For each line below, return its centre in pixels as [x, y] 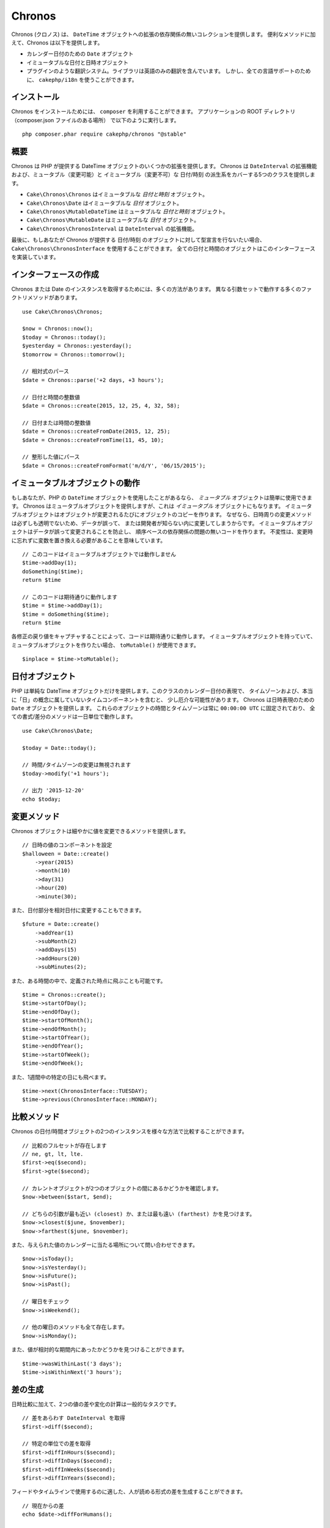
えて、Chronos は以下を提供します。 [57, 42]
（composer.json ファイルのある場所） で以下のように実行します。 [95, 120]
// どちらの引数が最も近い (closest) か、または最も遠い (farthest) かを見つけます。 [139, 1214]
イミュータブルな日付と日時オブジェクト [77, 62]
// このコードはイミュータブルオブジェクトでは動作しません [99, 554]
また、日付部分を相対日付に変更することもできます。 [78, 910]
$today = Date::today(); [59, 748]
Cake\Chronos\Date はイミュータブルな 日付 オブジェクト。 [105, 203]
